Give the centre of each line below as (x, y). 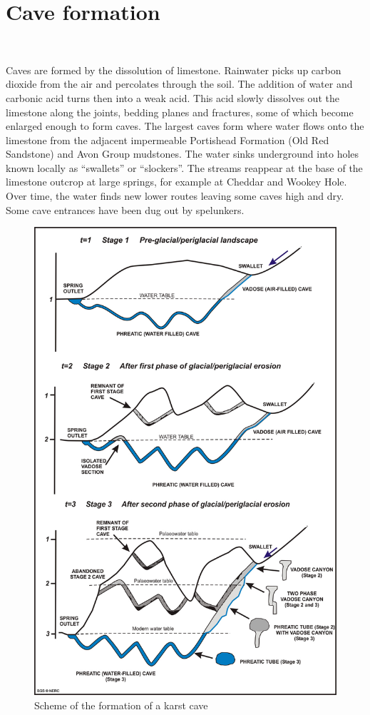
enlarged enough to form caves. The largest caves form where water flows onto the (185, 126)
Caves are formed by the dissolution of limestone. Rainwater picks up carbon (174, 70)
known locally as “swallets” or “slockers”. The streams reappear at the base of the (184, 167)
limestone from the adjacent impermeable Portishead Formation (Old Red (168, 140)
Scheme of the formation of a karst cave (121, 705)
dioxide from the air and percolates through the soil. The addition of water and (179, 84)
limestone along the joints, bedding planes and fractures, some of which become (180, 112)
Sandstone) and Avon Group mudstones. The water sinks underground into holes (183, 154)
